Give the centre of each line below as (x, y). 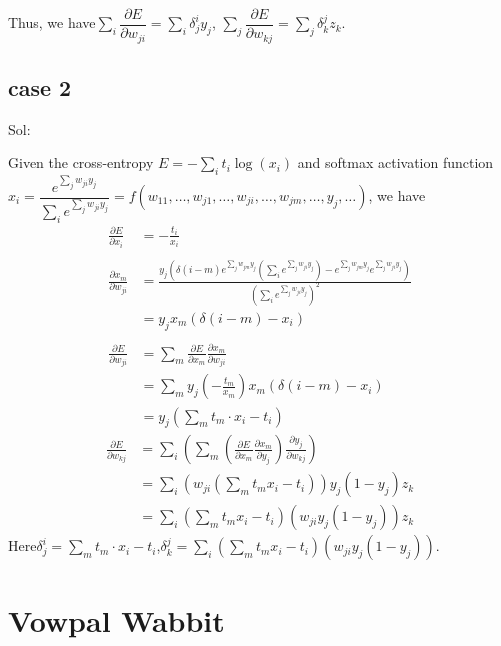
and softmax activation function (395, 162)
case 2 (40, 86)
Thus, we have (52, 22)
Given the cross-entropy (81, 162)
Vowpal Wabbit (116, 619)
